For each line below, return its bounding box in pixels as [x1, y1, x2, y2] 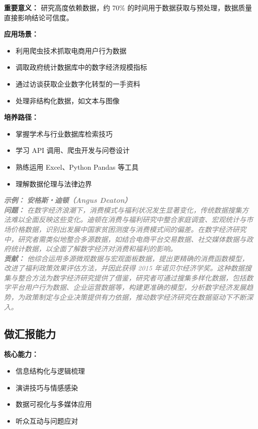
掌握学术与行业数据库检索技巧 [15, 128, 113, 139]
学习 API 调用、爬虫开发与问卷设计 [15, 145, 130, 155]
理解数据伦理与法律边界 [15, 178, 92, 189]
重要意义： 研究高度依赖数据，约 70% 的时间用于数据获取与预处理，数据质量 [4, 2, 252, 12]
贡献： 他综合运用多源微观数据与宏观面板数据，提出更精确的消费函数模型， [4, 253, 249, 263]
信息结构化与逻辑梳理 [15, 366, 85, 376]
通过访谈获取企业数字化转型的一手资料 [15, 78, 140, 89]
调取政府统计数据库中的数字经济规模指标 [15, 62, 147, 72]
